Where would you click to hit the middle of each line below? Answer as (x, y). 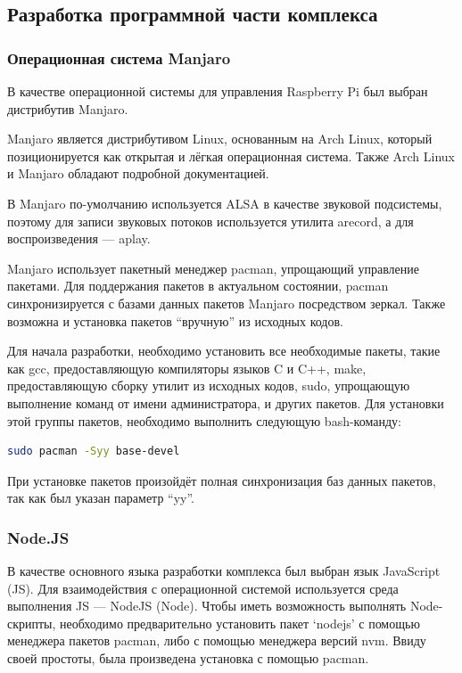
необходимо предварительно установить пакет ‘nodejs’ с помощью (240, 623)
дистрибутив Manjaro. (68, 108)
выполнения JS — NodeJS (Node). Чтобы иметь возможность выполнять (207, 606)
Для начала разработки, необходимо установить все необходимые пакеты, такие (224, 351)
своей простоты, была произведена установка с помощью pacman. (188, 658)
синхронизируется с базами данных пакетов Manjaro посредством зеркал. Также (227, 303)
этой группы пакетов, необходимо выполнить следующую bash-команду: (204, 420)
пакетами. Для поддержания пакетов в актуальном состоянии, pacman (198, 286)
